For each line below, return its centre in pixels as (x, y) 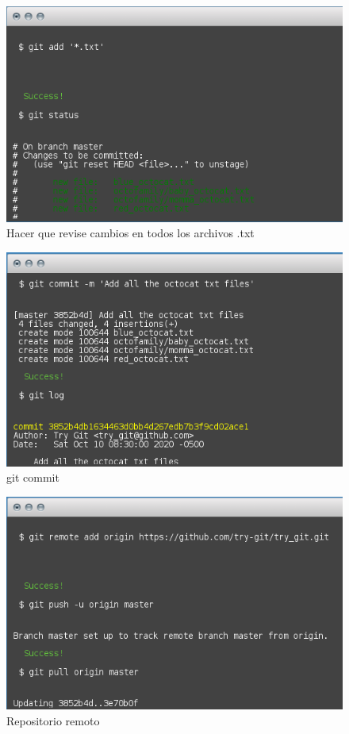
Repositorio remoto (53, 720)
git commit (33, 477)
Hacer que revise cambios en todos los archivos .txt (130, 233)
